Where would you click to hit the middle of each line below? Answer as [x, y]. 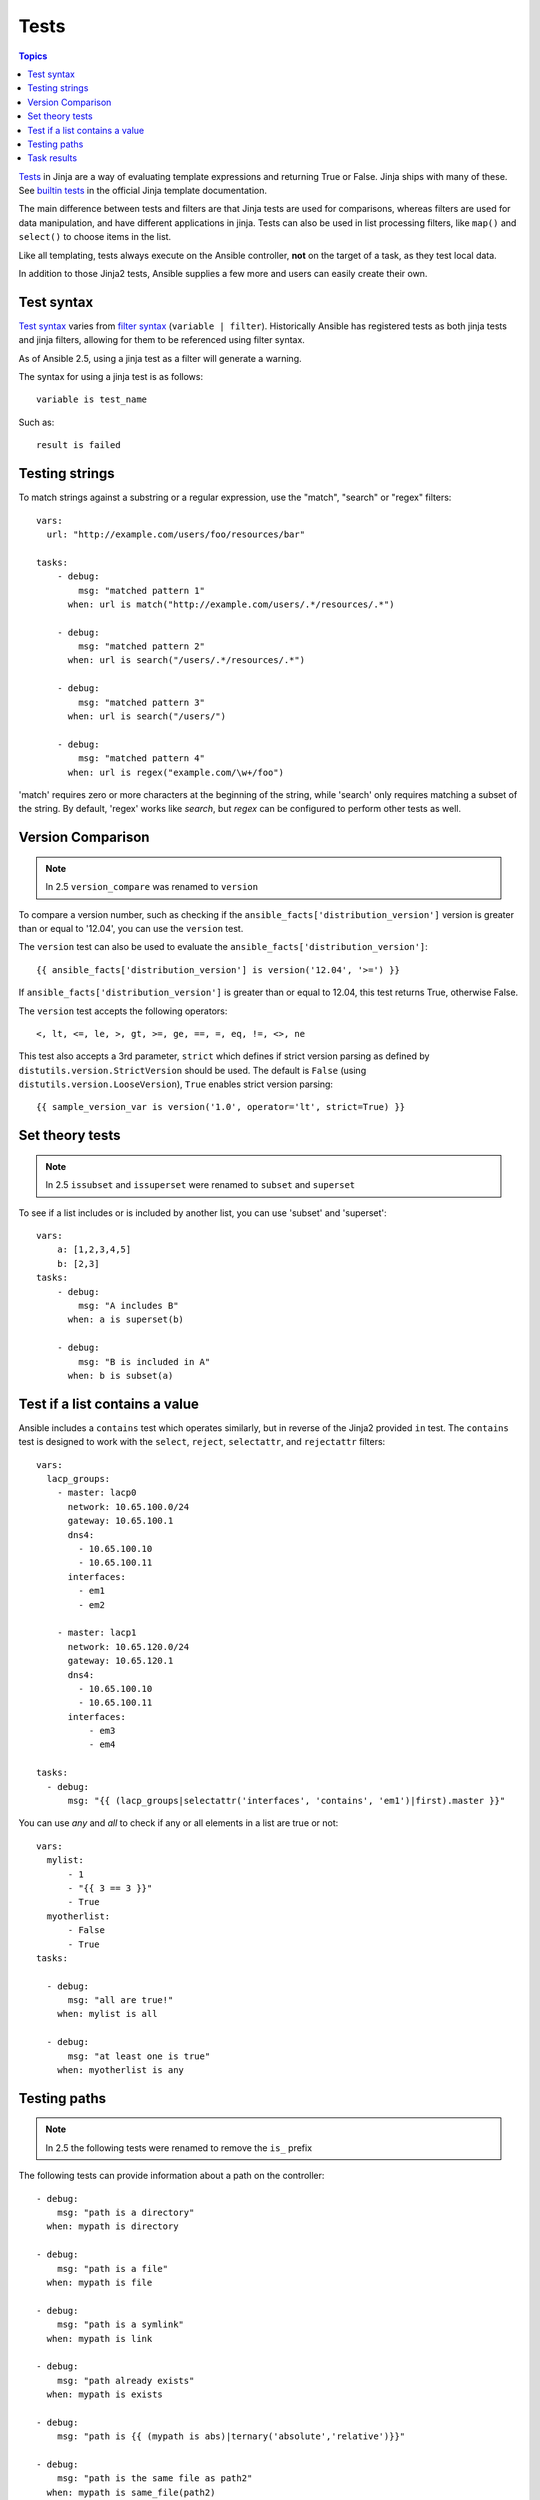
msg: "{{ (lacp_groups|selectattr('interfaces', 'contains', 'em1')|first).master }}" [286, 1801]
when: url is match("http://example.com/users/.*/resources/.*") [231, 604]
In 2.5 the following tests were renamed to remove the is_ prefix [179, 2147]
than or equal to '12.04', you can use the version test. [131, 928]
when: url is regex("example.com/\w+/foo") [176, 772]
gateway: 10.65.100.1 [120, 1521]
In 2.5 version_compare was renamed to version [152, 887]
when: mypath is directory [112, 2226]
